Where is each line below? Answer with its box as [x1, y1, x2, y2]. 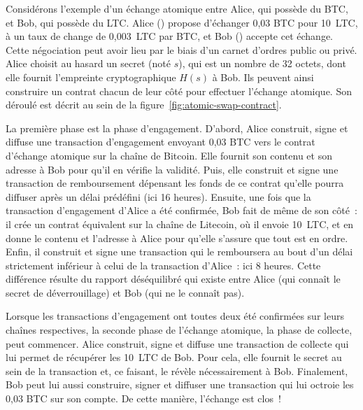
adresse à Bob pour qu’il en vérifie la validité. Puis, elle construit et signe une [6, 162, 339, 176]
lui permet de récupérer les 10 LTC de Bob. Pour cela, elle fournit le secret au [6, 350, 342, 365]
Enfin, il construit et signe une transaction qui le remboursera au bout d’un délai [6, 244, 353, 259]
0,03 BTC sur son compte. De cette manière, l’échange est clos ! [6, 391, 281, 406]
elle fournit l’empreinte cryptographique [6, 69, 176, 84]
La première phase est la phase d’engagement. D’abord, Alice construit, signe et [6, 120, 348, 135]
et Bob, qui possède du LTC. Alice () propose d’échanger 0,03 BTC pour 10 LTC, [6, 15, 358, 29]
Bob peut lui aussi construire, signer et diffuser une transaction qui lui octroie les [6, 377, 354, 392]
